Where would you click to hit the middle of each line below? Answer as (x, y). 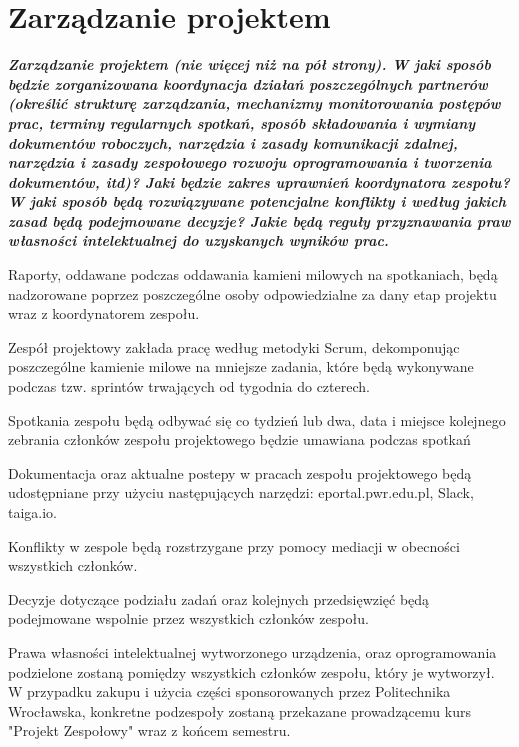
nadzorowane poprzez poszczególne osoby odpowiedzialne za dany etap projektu (252, 293)
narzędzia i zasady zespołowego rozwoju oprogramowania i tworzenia (250, 162)
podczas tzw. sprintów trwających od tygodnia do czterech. (189, 386)
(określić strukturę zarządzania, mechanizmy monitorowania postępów (254, 103)
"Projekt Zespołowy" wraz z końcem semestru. (149, 730)
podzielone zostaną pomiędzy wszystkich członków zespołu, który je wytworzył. (251, 671)
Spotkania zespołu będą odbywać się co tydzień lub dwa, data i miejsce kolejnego (257, 419)
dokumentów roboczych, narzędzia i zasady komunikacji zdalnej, (233, 142)
